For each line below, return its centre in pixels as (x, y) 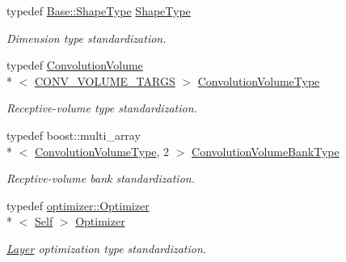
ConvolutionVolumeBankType (266, 151)
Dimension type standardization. (86, 38)
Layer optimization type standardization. (107, 248)
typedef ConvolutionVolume (75, 65)
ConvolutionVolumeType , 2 (102, 151)
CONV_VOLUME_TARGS (105, 80)
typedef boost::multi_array (74, 135)
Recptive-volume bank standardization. (101, 178)
